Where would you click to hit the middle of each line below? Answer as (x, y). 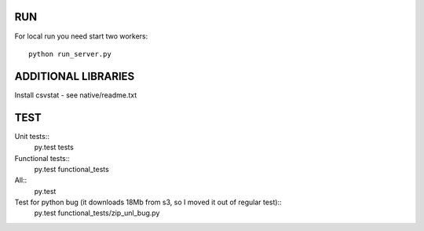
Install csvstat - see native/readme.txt (76, 95)
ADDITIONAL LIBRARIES (75, 76)
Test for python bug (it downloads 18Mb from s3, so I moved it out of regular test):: (148, 202)
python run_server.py (70, 54)
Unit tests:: (32, 136)
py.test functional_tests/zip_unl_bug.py (97, 213)
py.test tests (54, 147)
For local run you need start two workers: (81, 36)
